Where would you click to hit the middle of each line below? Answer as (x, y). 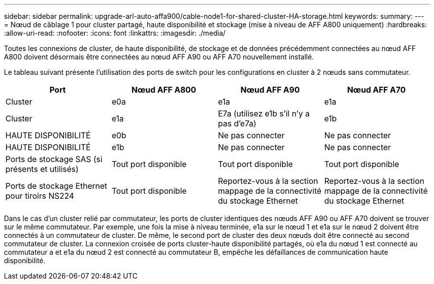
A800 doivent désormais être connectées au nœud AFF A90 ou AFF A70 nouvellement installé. (159, 57)
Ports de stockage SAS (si (54, 159)
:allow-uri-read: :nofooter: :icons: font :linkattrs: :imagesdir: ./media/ (115, 33)
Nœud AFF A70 (376, 90)
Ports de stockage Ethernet (56, 186)
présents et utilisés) (42, 169)
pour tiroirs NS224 (40, 196)
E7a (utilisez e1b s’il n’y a (264, 114)
